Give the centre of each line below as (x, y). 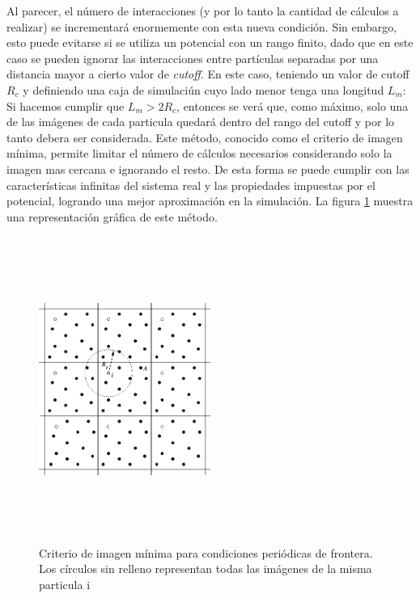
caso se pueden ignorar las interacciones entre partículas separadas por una (193, 58)
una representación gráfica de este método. (112, 216)
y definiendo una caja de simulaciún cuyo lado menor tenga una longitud (204, 89)
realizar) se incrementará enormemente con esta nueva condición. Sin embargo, (202, 26)
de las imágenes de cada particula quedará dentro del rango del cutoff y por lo (201, 122)
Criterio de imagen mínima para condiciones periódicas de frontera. (206, 552)
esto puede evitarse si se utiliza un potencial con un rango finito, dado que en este (210, 42)
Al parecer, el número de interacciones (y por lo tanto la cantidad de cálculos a (203, 11)
